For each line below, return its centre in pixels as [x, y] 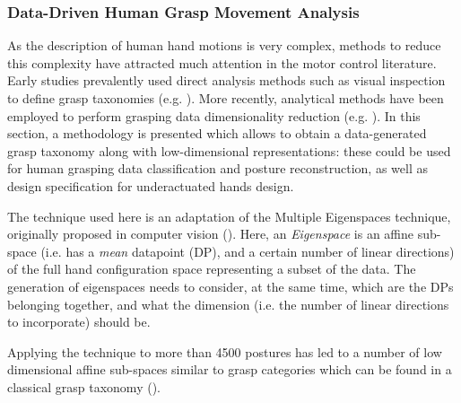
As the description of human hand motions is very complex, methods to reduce [224, 45]
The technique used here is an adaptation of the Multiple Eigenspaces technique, [229, 216]
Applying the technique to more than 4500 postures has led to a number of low [225, 351]
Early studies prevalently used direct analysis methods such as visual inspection [226, 80]
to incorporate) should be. [79, 322]
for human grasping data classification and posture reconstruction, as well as [217, 168]
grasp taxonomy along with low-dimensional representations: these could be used [229, 150]
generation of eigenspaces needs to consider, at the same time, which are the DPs [230, 286]
